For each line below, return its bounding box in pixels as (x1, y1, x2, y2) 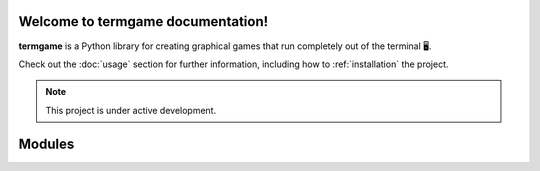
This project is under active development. (45, 104, 217, 116)
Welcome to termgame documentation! (18, 13, 269, 30)
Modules (18, 135, 75, 152)
